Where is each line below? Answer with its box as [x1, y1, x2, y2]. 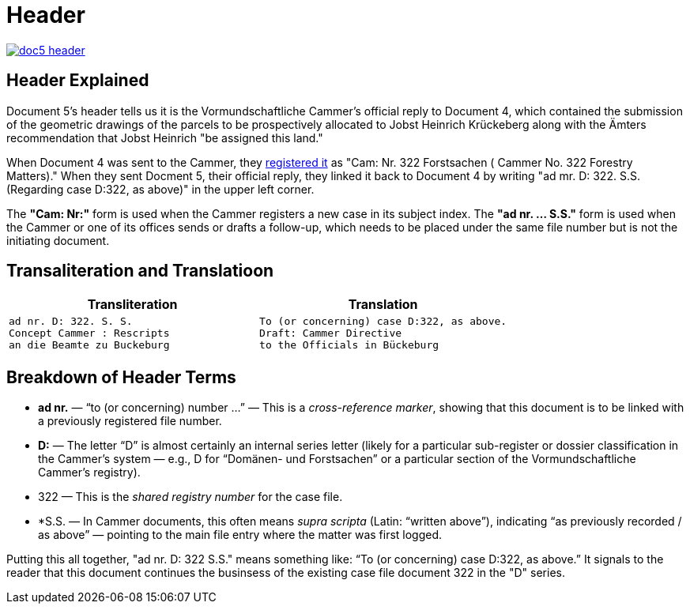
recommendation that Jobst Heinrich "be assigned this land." [6, 130, 323, 145]
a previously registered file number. [38, 414, 222, 428]
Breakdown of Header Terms [6, 367, 236, 387]
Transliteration [87, 296, 178, 313]
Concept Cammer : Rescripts [9, 327, 170, 340]
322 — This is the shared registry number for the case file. [38, 490, 343, 504]
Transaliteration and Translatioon [6, 261, 274, 281]
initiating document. [6, 233, 110, 247]
